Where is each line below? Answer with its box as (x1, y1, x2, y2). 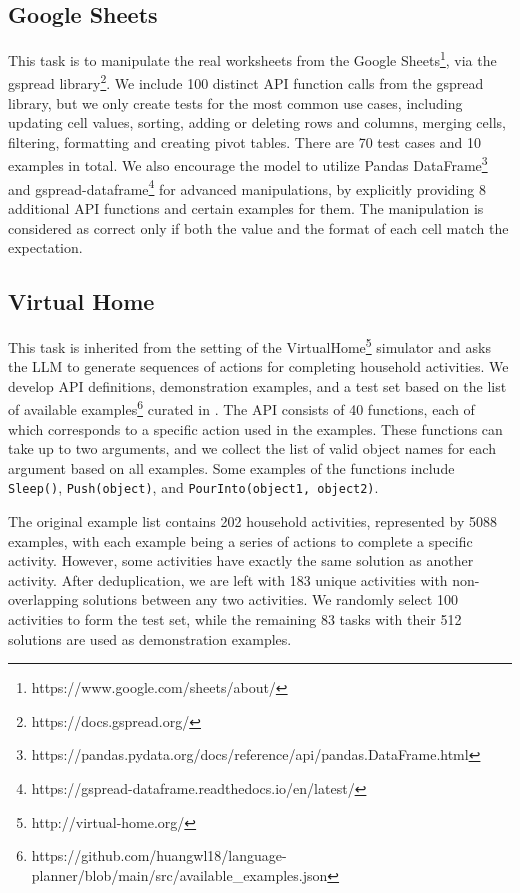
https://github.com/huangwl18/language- (31, 845, 287, 866)
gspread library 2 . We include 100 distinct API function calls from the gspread (8, 70, 484, 94)
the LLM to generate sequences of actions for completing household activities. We (8, 356, 509, 377)
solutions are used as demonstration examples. (8, 628, 292, 649)
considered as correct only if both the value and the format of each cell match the (8, 217, 509, 238)
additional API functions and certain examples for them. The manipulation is (8, 197, 484, 218)
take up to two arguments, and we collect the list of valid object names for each (8, 438, 496, 459)
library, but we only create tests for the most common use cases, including (8, 92, 463, 113)
